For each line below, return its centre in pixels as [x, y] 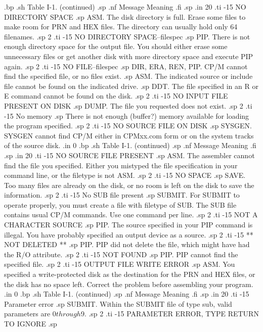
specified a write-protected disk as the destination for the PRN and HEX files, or [130, 274]
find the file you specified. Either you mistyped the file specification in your [121, 165]
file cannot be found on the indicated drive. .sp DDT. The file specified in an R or [131, 86]
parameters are [27, 314]
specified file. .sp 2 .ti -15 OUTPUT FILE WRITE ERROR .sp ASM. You [120, 264]
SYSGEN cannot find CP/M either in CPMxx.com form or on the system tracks [129, 135]
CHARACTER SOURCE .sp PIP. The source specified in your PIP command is [128, 225]
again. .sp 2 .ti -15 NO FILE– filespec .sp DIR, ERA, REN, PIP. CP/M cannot [126, 66]
